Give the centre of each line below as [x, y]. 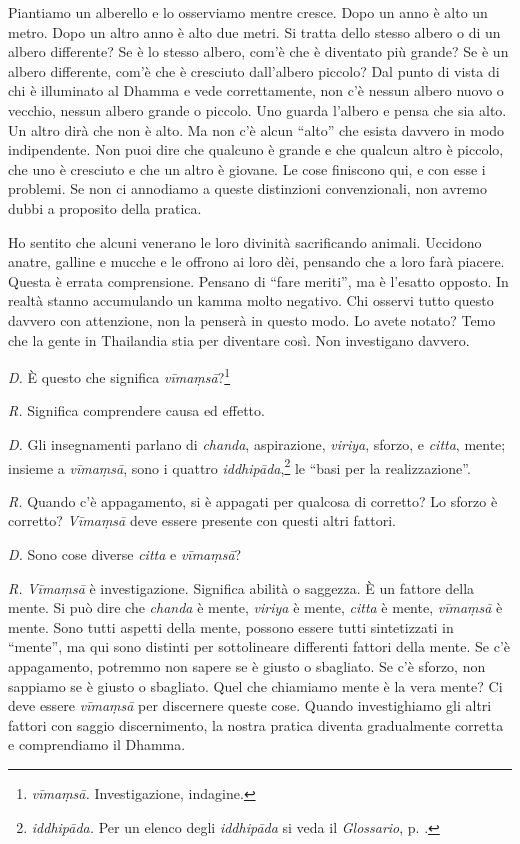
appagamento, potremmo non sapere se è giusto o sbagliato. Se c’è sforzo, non [247, 665]
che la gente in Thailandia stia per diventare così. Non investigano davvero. [239, 339]
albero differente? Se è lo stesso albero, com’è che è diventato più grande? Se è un [258, 51]
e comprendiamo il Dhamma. [97, 744]
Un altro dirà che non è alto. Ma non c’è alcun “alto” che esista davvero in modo [256, 129]
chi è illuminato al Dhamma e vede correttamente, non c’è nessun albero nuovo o [256, 90]
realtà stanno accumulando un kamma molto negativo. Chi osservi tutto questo [251, 300]
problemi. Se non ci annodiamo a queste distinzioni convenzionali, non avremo [247, 188]
